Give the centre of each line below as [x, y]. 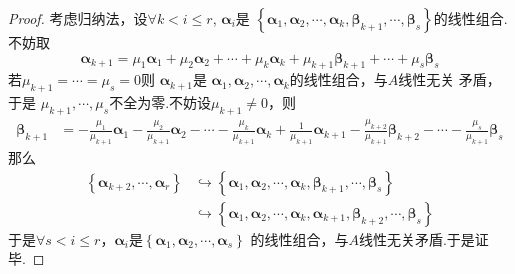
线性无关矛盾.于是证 [423, 238]
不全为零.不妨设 [160, 102]
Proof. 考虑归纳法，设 [78, 18]
